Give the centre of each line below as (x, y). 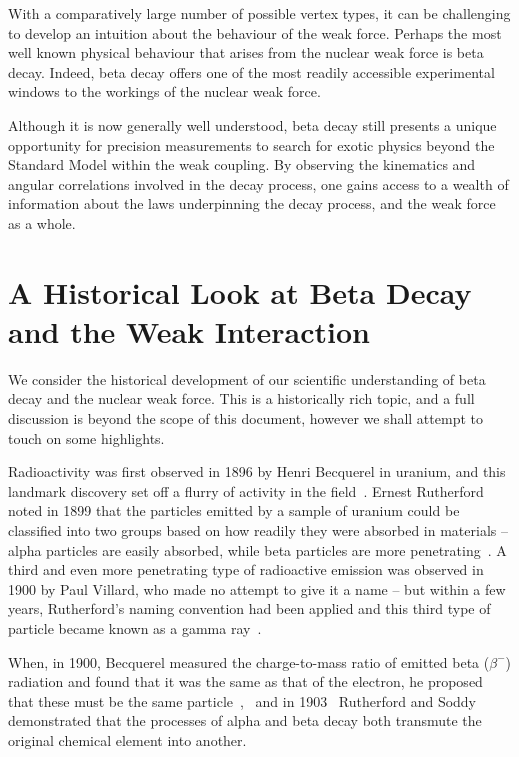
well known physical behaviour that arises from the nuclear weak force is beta (246, 52)
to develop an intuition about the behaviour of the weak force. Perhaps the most (255, 32)
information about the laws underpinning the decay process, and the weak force (252, 203)
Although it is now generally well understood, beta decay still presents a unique (252, 124)
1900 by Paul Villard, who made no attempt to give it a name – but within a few (257, 588)
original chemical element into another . (127, 739)
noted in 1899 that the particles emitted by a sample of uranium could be (234, 510)
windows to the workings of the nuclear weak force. (164, 91)
